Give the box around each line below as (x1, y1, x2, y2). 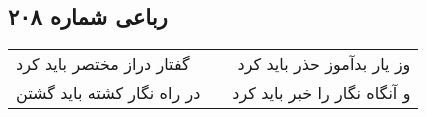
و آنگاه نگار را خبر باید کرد (232, 81, 411, 105)
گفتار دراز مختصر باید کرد (16, 52, 190, 76)
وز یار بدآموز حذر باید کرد (237, 52, 411, 76)
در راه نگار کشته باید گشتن (16, 81, 201, 105)
